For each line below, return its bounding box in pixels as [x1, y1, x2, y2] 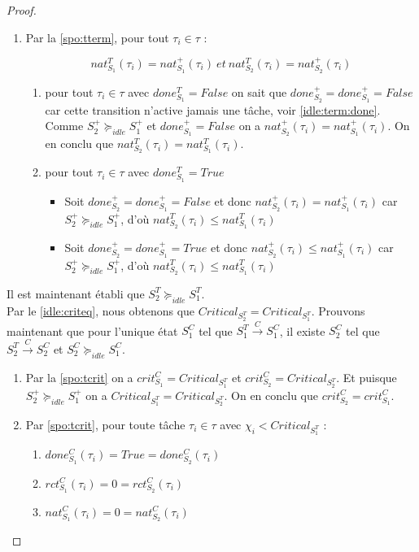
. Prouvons [311, 302, 365, 319]
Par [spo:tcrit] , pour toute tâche [25, 415, 185, 432]
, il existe [279, 322, 325, 339]
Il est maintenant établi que [7, 285, 145, 302]
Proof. [7, 2, 37, 18]
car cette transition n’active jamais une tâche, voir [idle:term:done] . [45, 101, 381, 118]
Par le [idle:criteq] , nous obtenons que [7, 302, 195, 319]
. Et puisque [336, 368, 397, 385]
